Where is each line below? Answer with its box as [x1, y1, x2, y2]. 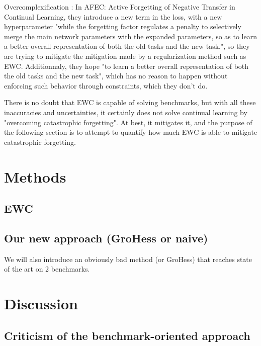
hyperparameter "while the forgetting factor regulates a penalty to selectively [4, 21, 241, 32]
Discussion [4, 293, 78, 314]
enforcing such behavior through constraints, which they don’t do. [4, 80, 208, 91]
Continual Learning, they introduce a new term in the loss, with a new [4, 11, 222, 22]
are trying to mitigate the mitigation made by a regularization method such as [4, 50, 246, 61]
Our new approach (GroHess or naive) [4, 230, 208, 245]
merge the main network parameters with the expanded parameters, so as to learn [4, 31, 257, 41]
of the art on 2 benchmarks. [4, 264, 90, 274]
